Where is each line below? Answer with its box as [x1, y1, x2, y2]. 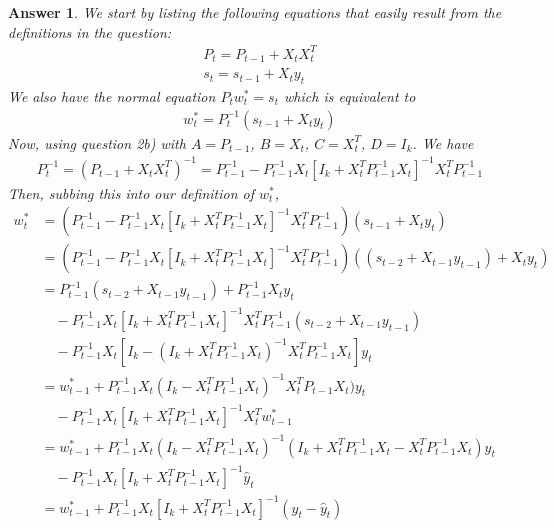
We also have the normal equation [8, 86, 216, 106]
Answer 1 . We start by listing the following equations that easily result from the [8, 2, 502, 22]
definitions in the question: [8, 21, 172, 42]
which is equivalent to [284, 86, 416, 106]
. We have [412, 132, 474, 153]
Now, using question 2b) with [8, 132, 186, 153]
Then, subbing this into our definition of [8, 182, 255, 203]
